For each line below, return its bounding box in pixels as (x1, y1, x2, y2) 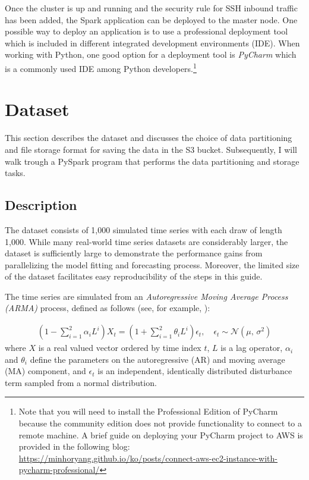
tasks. (5, 167, 26, 179)
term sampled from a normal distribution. (5, 376, 157, 388)
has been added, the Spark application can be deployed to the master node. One (5, 13, 298, 26)
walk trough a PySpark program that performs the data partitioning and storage (5, 155, 299, 167)
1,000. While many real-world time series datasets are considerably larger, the (5, 235, 288, 247)
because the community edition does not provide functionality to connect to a (18, 417, 302, 429)
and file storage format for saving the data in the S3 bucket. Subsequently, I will (5, 143, 297, 155)
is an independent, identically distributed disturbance (97, 365, 292, 377)
